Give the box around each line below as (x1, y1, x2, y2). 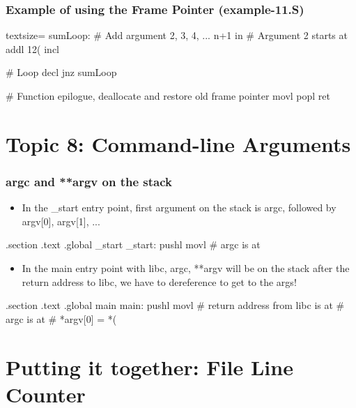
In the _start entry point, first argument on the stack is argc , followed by (22, 200, 336, 215)
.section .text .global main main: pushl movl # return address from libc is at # (6, 298, 345, 312)
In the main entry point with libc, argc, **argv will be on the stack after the (22, 260, 350, 275)
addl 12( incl (6, 41, 60, 56)
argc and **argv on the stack (6, 172, 172, 190)
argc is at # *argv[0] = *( (6, 311, 117, 326)
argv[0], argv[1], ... (22, 213, 100, 228)
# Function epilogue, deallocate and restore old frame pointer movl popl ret (6, 89, 330, 103)
